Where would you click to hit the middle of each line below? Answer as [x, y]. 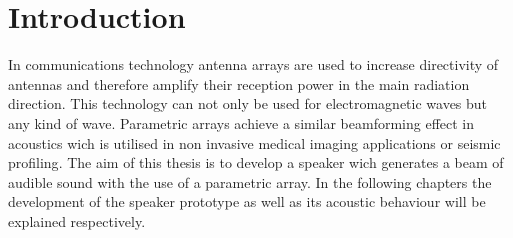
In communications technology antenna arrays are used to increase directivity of [253, 64]
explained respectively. [77, 220]
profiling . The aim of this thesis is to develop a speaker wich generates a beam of [256, 162]
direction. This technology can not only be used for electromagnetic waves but [248, 103]
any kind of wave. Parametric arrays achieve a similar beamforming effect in [241, 122]
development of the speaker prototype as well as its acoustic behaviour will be [247, 201]
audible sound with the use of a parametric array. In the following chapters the [250, 181]
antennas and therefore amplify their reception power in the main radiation [239, 83]
